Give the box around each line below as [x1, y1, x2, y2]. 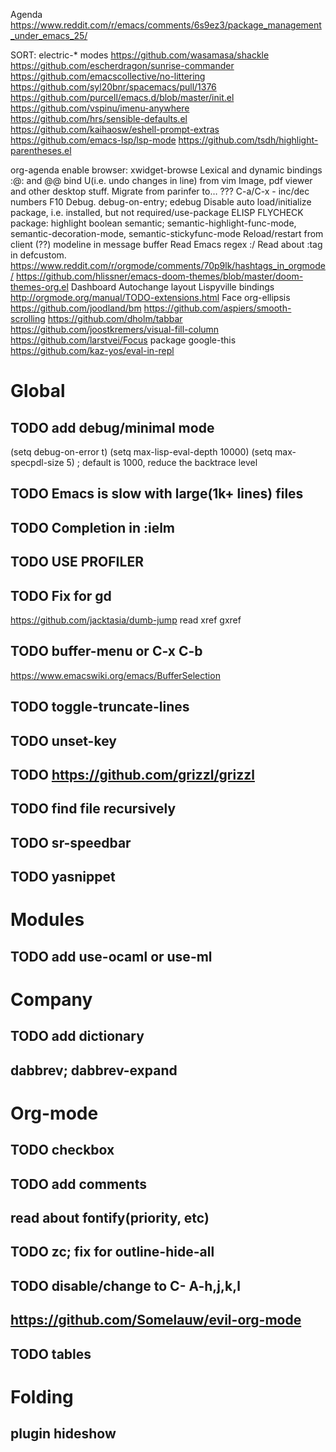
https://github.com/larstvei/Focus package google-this [10, 334, 237, 346]
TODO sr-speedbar [10, 834, 132, 851]
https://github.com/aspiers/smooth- [143, 302, 292, 314]
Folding [10, 1385, 74, 1408]
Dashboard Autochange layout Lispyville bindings [70, 281, 275, 293]
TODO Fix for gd [10, 587, 112, 604]
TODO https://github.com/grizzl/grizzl [10, 766, 255, 783]
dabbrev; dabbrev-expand [10, 1062, 178, 1079]
